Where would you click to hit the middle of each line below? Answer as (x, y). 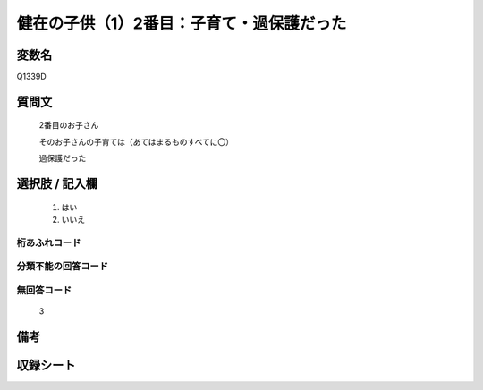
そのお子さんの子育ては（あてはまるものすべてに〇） (136, 141)
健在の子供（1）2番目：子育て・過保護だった (182, 23)
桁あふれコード (49, 242)
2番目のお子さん (69, 125)
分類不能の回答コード (63, 267)
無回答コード (44, 290)
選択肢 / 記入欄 (57, 184)
